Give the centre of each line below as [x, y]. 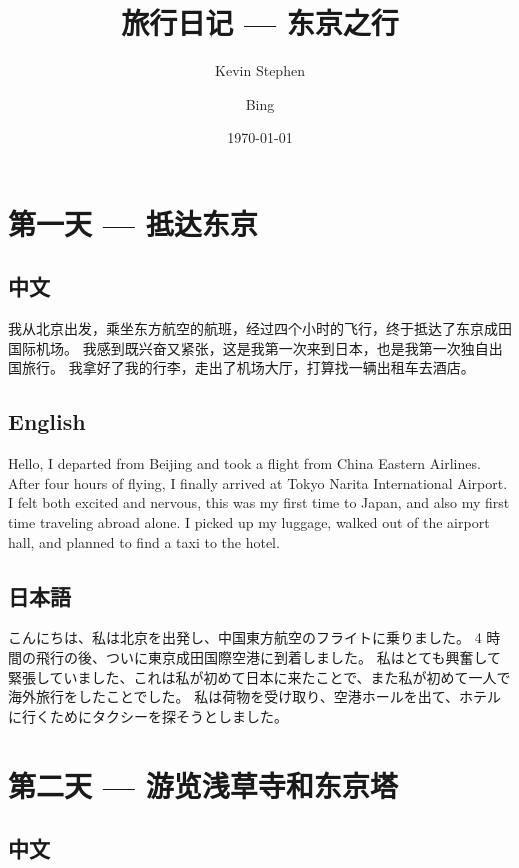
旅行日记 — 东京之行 [260, 22]
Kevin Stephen [260, 70]
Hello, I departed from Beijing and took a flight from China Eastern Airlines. [244, 463]
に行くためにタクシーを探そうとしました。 [148, 715]
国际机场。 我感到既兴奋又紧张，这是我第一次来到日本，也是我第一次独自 [248, 347]
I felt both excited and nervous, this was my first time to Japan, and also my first [259, 502]
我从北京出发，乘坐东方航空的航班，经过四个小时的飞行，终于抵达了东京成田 [260, 328]
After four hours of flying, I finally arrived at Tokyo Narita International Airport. [258, 482]
